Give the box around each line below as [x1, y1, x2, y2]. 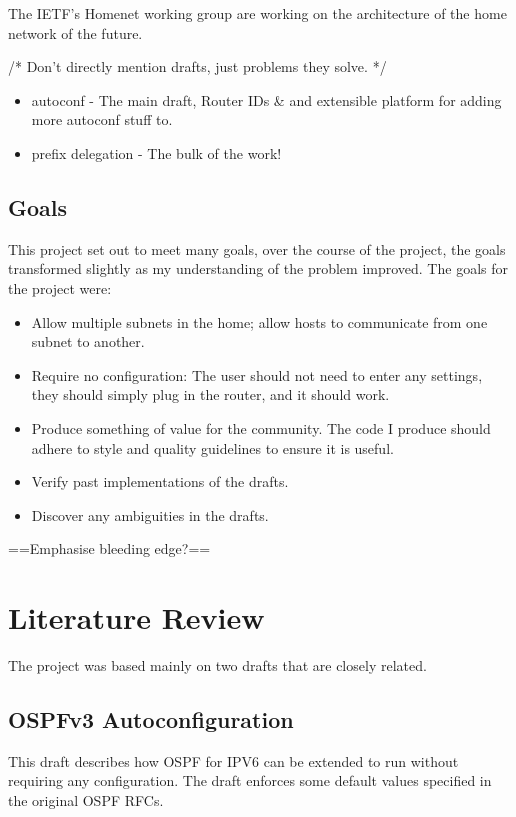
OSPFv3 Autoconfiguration [8, 704, 294, 734]
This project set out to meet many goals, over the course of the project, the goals [8, 238, 506, 259]
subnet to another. [31, 331, 145, 352]
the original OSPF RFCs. [8, 790, 164, 810]
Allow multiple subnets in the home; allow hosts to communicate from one [31, 311, 488, 332]
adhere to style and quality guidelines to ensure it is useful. [31, 437, 394, 458]
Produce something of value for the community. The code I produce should [31, 417, 491, 438]
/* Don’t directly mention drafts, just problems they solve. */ [8, 56, 387, 77]
